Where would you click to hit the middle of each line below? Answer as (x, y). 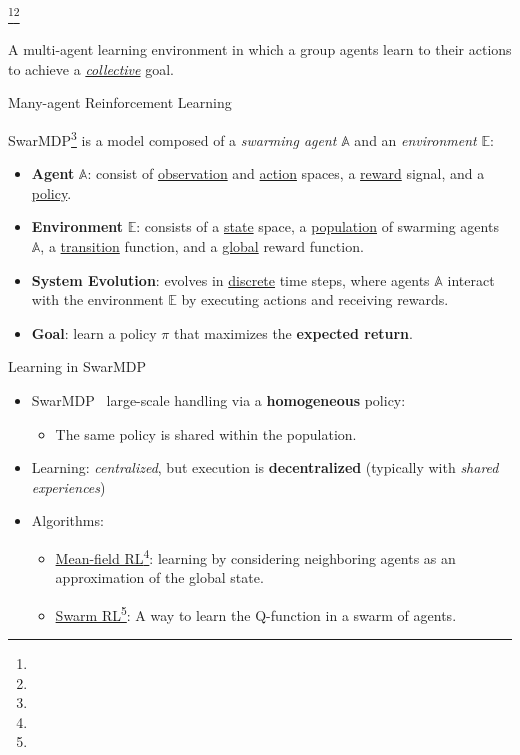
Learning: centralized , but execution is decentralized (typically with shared (265, 467)
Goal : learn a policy (94, 332)
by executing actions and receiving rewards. (315, 299)
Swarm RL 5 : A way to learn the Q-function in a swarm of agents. (256, 613)
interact (471, 279)
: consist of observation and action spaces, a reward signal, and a (286, 173)
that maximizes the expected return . (293, 332)
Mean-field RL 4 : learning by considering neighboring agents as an (255, 556)
